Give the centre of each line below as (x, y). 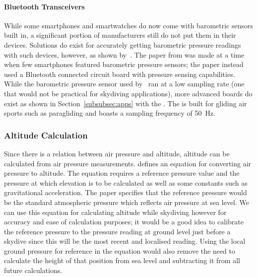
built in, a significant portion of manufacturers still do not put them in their (120, 35)
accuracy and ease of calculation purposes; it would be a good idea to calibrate (124, 222)
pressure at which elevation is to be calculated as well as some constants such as (126, 182)
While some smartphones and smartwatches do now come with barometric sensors (129, 25)
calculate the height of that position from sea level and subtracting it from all (122, 260)
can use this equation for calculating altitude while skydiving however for (115, 212)
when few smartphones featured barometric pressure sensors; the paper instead (124, 64)
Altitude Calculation (46, 135)
